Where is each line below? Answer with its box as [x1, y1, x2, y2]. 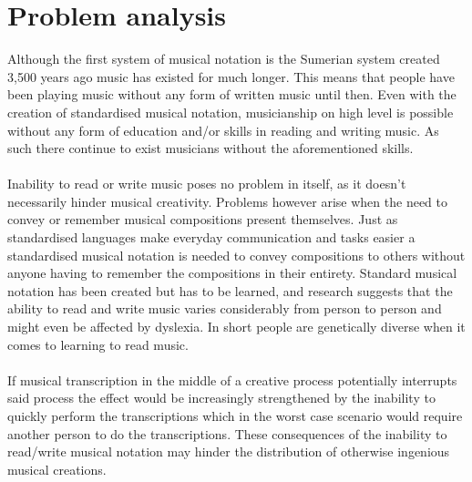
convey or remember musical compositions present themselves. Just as [7, 210, 398, 229]
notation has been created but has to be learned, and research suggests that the [7, 281, 453, 300]
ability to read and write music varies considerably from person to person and [7, 299, 442, 318]
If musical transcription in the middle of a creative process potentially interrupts [7, 370, 457, 389]
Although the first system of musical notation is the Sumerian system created [7, 49, 440, 68]
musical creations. [7, 459, 107, 478]
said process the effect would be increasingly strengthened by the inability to [7, 388, 436, 407]
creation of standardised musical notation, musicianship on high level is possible [7, 102, 454, 121]
